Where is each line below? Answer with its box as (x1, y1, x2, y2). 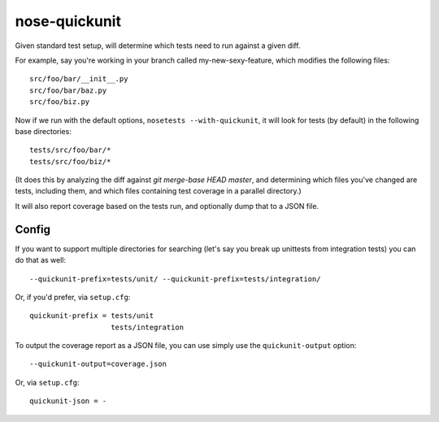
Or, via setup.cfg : (15, 377, 80, 387)
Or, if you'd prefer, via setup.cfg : (15, 292, 131, 302)
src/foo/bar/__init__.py (29, 74, 128, 84)
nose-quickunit (15, 12, 122, 30)
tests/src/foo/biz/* (29, 157, 111, 166)
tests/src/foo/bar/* (29, 146, 111, 154)
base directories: (15, 126, 72, 136)
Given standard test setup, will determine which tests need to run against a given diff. (15, 41, 301, 50)
